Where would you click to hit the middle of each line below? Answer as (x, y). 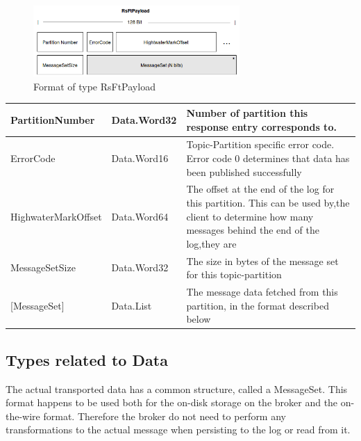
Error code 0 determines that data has (268, 158)
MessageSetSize (43, 267)
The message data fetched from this (262, 292)
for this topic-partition (234, 274)
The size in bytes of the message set (262, 260)
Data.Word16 (140, 158)
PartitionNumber (53, 119)
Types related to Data (87, 359)
